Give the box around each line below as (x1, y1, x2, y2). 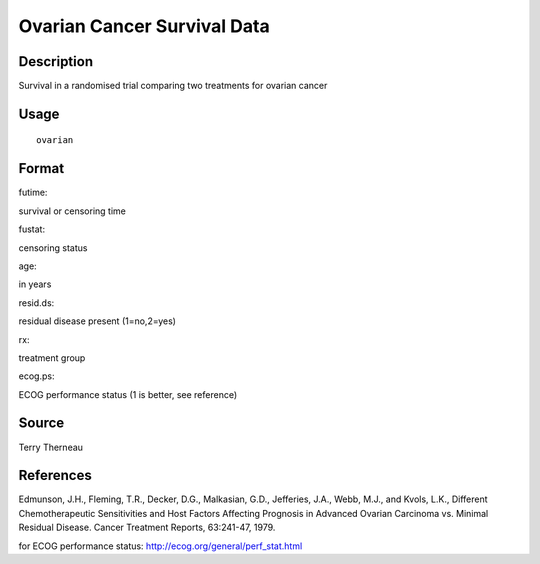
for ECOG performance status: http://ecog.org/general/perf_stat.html (18, 540, 303, 552)
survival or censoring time (18, 205, 127, 217)
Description (18, 53, 94, 70)
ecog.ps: (18, 370, 55, 382)
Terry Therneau (18, 441, 84, 453)
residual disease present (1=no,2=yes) (18, 315, 177, 327)
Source (18, 415, 65, 432)
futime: (18, 186, 48, 199)
